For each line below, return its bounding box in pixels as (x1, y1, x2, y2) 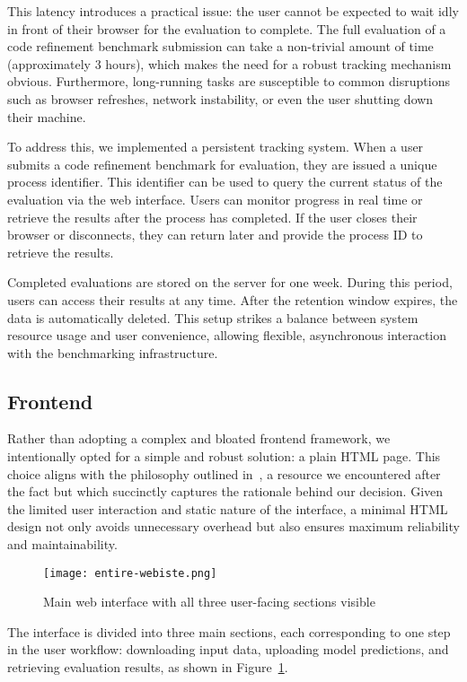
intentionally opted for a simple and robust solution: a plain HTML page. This (7, 447, 441, 466)
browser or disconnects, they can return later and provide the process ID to (7, 225, 423, 244)
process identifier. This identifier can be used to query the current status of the (7, 172, 443, 191)
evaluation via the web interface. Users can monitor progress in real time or (7, 189, 423, 208)
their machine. (7, 107, 86, 126)
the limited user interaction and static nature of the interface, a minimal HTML (7, 499, 448, 518)
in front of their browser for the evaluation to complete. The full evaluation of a (7, 19, 446, 38)
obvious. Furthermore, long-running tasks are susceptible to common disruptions (7, 72, 450, 91)
